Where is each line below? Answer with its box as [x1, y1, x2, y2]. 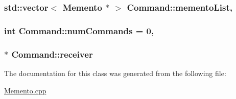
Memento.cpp [4, 85, 46, 95]
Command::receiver [11, 47, 93, 60]
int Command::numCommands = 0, [4, 24, 154, 37]
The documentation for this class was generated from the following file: [4, 67, 226, 78]
